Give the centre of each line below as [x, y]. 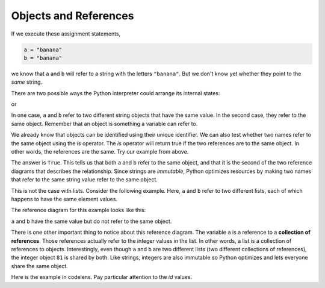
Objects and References [73, 16]
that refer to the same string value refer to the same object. [84, 180]
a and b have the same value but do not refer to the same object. [91, 221]
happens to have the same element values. [64, 199]
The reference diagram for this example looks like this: [79, 210]
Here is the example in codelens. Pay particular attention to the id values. [102, 277]
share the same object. [40, 266]
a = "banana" [43, 49]
